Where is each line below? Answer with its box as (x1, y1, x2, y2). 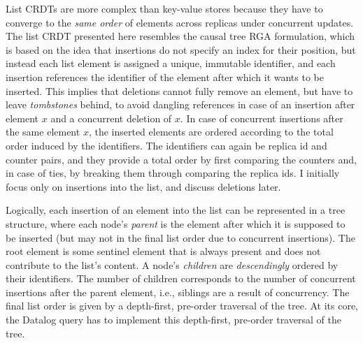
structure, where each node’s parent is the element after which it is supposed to (6, 216, 346, 231)
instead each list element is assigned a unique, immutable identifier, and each (6, 56, 336, 71)
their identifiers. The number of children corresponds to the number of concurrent (6, 271, 356, 286)
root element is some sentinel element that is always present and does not (6, 244, 321, 258)
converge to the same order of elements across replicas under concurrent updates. (6, 15, 354, 29)
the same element (6, 124, 80, 139)
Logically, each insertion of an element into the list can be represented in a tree (6, 203, 346, 217)
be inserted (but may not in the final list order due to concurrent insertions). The (6, 230, 355, 245)
